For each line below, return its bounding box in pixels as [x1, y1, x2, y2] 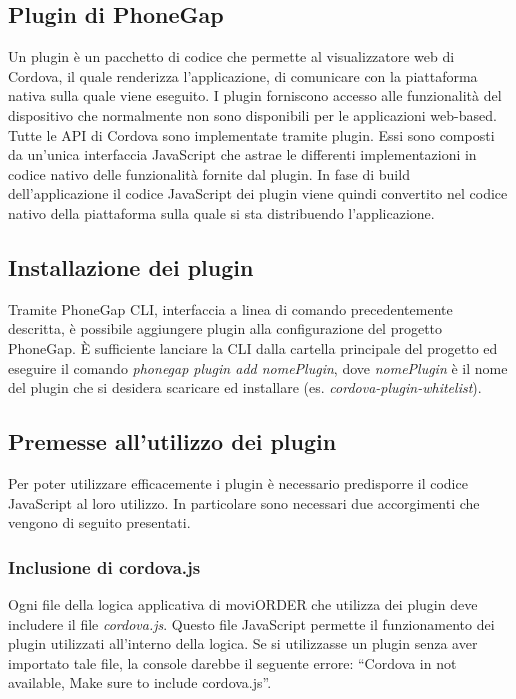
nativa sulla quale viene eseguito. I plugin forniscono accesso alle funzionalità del [8, 85, 502, 106]
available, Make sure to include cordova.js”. [8, 672, 272, 693]
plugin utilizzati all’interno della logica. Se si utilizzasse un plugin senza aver [8, 633, 478, 654]
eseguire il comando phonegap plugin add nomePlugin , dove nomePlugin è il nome [8, 357, 508, 378]
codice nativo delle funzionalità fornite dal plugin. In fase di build [8, 163, 410, 184]
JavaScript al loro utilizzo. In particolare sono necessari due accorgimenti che [8, 492, 480, 513]
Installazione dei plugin [8, 251, 254, 282]
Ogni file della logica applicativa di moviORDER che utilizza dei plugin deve [8, 593, 478, 614]
